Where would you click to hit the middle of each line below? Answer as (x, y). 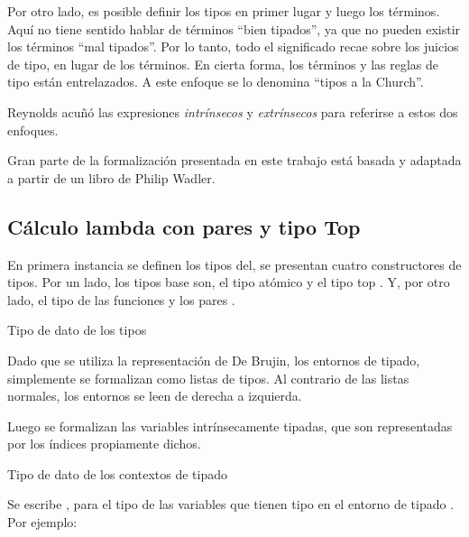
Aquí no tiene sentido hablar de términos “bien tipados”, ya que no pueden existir (234, 28)
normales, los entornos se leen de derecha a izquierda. (155, 396)
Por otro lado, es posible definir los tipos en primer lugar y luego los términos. (224, 11)
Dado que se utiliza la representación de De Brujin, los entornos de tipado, (214, 360)
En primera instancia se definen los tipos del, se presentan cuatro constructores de (234, 264)
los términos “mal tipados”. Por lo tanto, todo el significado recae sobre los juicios (233, 46)
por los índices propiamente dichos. (104, 444)
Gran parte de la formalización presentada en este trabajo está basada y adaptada (234, 160)
